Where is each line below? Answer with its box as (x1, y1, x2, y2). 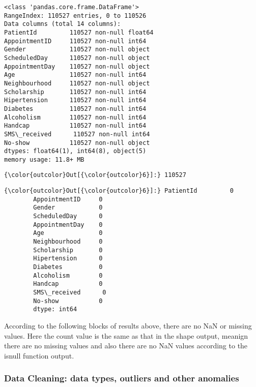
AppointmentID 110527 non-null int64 (4, 37, 147, 45)
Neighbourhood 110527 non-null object (4, 79, 150, 87)
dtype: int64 (33, 306, 77, 313)
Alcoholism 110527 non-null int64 (4, 113, 147, 121)
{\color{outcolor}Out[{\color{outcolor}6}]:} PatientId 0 (4, 187, 234, 195)
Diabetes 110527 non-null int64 (4, 105, 147, 112)
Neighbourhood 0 (33, 238, 103, 246)
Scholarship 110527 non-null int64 (4, 88, 147, 96)
